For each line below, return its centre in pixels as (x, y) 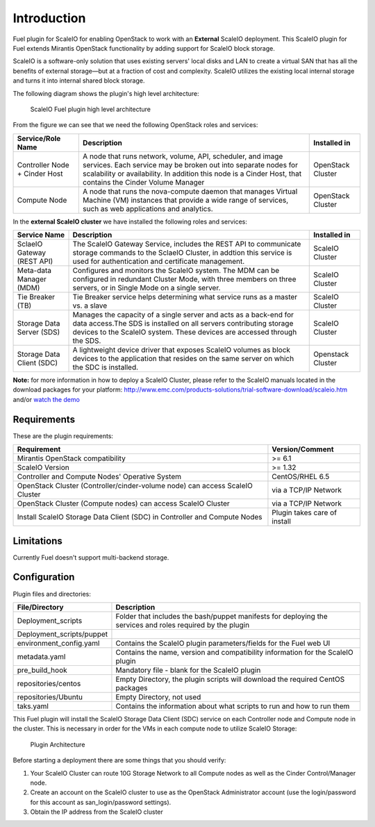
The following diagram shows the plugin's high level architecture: (106, 93)
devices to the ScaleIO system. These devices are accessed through (185, 332)
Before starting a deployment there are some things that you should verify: (119, 760)
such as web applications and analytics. (148, 208)
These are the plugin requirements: (63, 436)
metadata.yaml (41, 656)
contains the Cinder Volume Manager (143, 182)
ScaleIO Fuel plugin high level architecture (90, 109)
